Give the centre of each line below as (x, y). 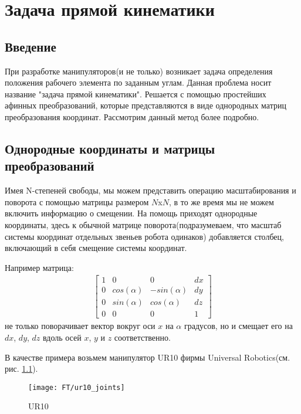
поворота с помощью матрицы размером (77, 201)
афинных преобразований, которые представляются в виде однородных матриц (146, 105)
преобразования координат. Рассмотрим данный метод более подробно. (132, 116)
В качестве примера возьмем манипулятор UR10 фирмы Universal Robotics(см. (148, 357)
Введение (31, 46)
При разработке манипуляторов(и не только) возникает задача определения (139, 71)
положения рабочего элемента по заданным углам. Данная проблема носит (138, 82)
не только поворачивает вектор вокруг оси (80, 326)
